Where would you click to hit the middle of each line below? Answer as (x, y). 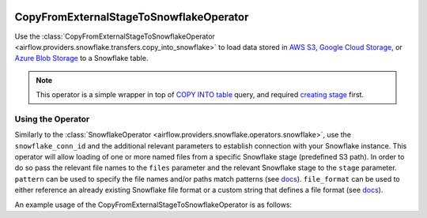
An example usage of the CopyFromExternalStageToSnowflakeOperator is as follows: (153, 205)
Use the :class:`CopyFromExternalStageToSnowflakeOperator (115, 36)
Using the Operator (52, 118)
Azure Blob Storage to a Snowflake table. (81, 58)
